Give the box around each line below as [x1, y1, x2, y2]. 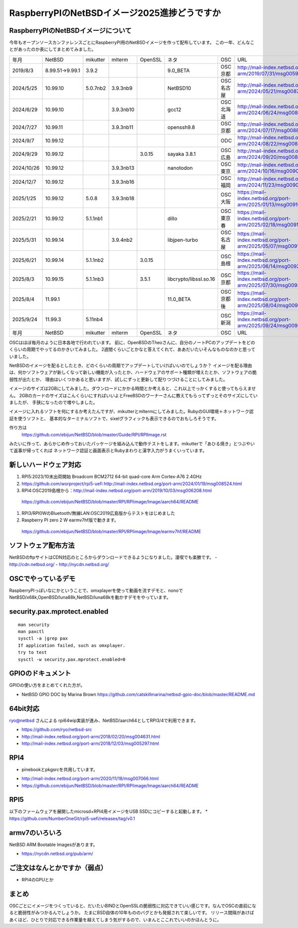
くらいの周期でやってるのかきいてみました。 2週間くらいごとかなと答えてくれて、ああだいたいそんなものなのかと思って [9, 347, 256, 353]
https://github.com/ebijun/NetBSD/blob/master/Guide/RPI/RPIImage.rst [21, 431, 167, 437]
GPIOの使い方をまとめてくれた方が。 [9, 682, 85, 688]
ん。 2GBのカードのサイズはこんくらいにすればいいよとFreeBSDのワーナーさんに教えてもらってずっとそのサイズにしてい [9, 392, 258, 398]
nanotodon [167, 164, 193, 171]
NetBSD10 [167, 84, 191, 91]
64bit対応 [9, 704, 40, 713]
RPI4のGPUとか [21, 877, 54, 883]
